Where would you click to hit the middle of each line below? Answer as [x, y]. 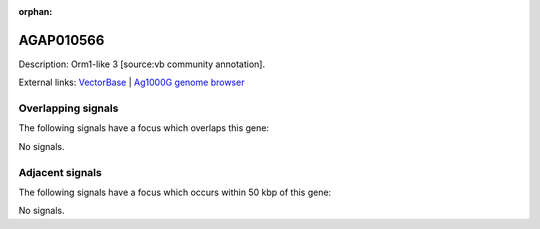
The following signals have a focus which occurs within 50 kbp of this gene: [175, 192]
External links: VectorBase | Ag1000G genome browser [131, 82]
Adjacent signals [60, 172]
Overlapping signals [68, 108]
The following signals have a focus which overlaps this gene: [144, 128]
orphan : [35, 11]
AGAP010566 [61, 40]
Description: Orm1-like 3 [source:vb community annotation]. [141, 64]
